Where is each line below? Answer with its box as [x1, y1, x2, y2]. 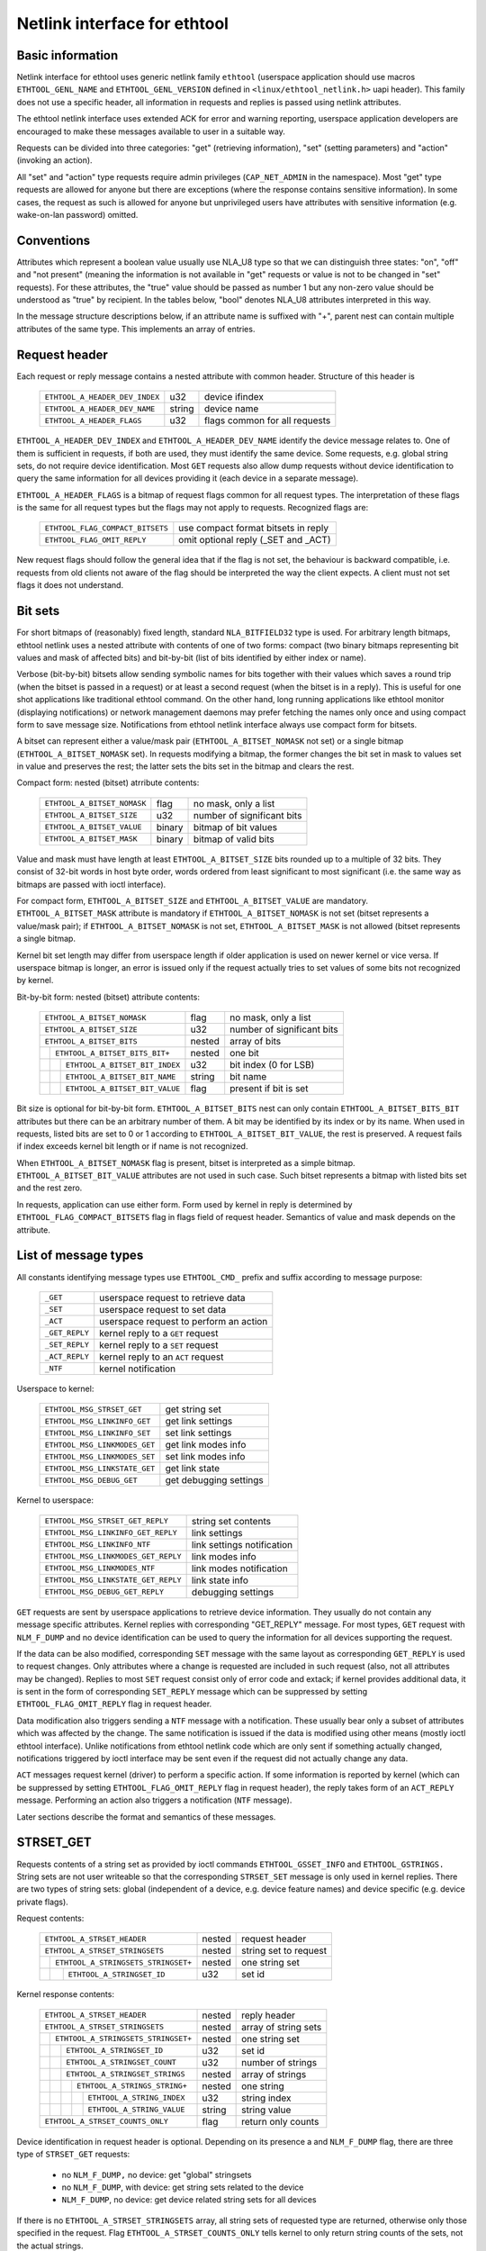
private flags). [16, 1896, 69, 1907]
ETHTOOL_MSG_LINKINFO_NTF [44, 1540, 151, 1550]
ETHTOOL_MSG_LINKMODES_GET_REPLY [44, 1551, 182, 1561]
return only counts [241, 2115, 319, 2128]
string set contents [191, 1514, 272, 1527]
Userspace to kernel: [16, 1383, 94, 1394]
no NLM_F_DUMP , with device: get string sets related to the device [61, 2182, 304, 2192]
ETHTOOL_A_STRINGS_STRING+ [76, 2081, 188, 2091]
